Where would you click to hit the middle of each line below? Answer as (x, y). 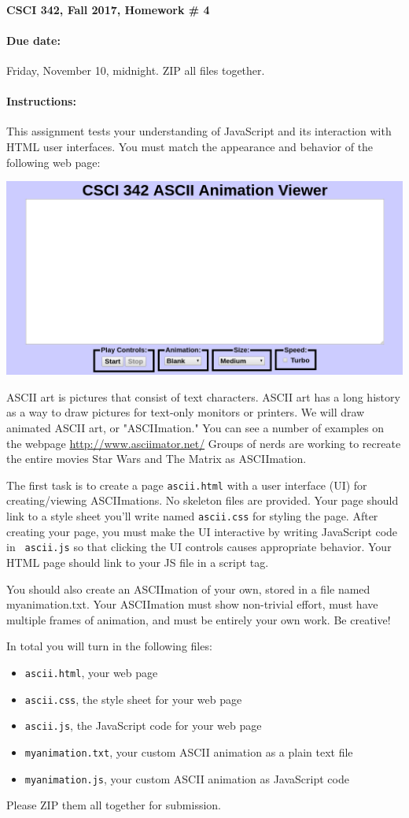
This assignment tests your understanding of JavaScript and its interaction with (199, 131)
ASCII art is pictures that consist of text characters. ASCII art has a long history (203, 396)
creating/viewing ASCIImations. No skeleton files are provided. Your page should (203, 500)
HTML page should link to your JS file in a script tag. (138, 562)
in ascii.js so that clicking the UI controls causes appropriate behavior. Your (199, 547)
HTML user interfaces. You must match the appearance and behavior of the (190, 146)
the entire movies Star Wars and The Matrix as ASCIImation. (157, 459)
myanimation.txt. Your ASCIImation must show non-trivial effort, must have (192, 604)
